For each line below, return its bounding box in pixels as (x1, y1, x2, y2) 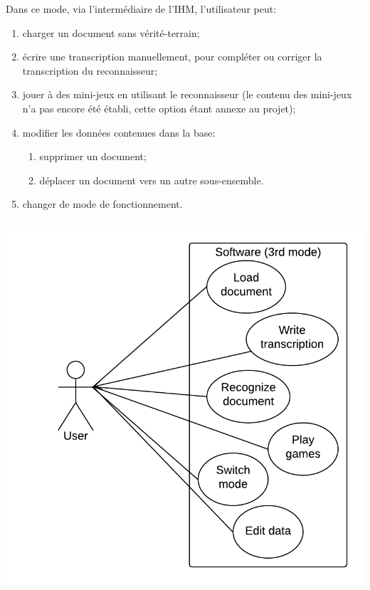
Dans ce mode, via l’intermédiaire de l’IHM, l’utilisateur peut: (6, 1, 277, 16)
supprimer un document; (39, 149, 147, 164)
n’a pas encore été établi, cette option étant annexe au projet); (22, 100, 296, 115)
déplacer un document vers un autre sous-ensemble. (39, 172, 264, 187)
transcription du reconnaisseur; (22, 63, 158, 78)
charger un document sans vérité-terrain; (22, 25, 200, 40)
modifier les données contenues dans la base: (22, 125, 216, 139)
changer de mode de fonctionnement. (22, 196, 183, 211)
